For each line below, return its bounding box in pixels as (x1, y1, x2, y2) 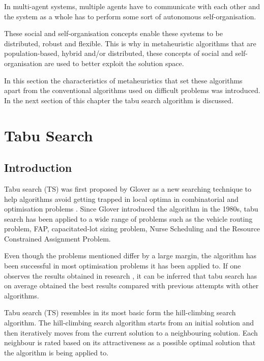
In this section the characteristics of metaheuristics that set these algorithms (4, 75, 243, 85)
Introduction (4, 160, 72, 175)
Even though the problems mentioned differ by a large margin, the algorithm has (4, 250, 257, 261)
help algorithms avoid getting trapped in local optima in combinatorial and (4, 193, 239, 204)
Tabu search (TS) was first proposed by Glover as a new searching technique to (4, 183, 252, 194)
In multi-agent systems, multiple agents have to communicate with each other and (4, 1, 260, 11)
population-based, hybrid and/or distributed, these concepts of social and (4, 48, 233, 58)
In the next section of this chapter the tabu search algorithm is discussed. (4, 95, 233, 105)
